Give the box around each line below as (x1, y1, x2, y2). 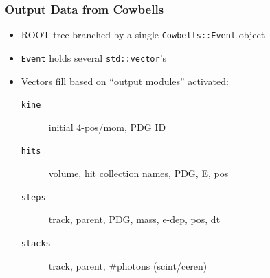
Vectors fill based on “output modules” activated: (21, 73, 229, 88)
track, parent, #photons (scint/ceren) (48, 258, 207, 273)
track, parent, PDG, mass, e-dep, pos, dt (48, 212, 221, 227)
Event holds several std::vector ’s (21, 50, 167, 65)
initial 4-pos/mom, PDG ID (48, 119, 166, 134)
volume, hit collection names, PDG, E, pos (48, 166, 229, 181)
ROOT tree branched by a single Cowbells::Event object (21, 27, 265, 42)
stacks (21, 238, 51, 248)
